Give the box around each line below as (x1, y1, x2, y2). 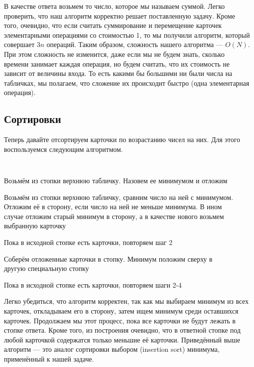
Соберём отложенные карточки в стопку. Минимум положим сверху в (4, 253, 213, 264)
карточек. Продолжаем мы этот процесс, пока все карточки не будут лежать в (4, 315, 236, 325)
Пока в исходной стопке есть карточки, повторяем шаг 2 (4, 237, 173, 247)
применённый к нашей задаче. (4, 353, 94, 364)
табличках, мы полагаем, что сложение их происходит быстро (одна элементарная (4, 77, 250, 88)
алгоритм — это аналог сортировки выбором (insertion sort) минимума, (4, 344, 220, 354)
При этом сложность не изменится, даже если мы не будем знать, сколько (4, 49, 225, 59)
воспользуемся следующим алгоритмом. (4, 144, 123, 154)
